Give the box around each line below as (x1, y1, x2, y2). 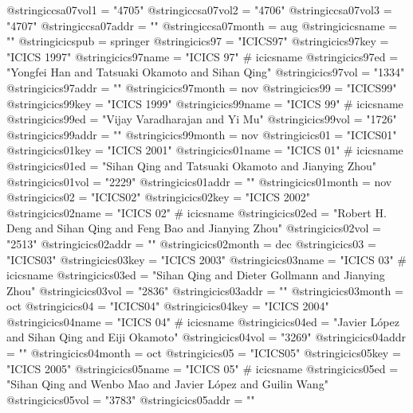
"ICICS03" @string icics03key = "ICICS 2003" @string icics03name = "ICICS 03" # (6, 251, 407, 267)
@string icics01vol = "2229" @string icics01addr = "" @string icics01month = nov (6, 173, 392, 189)
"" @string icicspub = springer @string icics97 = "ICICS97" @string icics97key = (6, 33, 389, 49)
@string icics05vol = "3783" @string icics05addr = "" (6, 391, 255, 407)
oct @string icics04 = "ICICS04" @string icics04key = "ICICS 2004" (6, 298, 329, 314)
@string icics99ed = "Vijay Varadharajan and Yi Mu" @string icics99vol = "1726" (6, 111, 397, 127)
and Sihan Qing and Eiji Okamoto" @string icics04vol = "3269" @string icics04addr (6, 329, 406, 345)
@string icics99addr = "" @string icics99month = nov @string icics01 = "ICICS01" (6, 126, 397, 142)
